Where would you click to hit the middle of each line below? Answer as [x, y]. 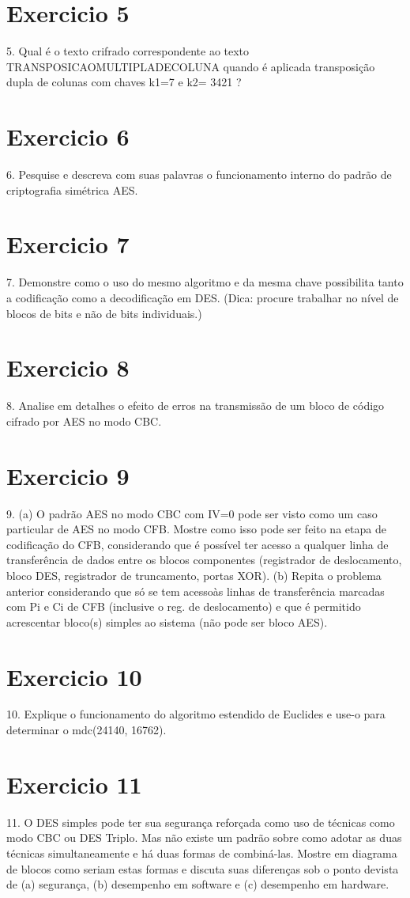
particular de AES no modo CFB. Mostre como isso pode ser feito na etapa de [196, 529]
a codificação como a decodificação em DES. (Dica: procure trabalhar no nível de [203, 297]
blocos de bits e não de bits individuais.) [104, 313]
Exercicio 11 [74, 784]
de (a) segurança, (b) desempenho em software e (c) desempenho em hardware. [198, 884]
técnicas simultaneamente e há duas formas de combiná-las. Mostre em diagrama [202, 853]
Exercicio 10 [74, 676]
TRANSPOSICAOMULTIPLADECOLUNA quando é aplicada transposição [191, 66]
